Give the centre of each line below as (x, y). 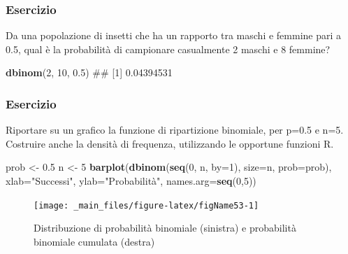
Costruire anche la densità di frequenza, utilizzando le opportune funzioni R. (170, 143)
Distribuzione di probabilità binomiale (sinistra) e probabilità (165, 228)
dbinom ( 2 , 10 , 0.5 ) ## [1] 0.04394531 (89, 72)
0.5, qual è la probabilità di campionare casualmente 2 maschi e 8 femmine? (168, 49)
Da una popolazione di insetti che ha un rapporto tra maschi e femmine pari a (174, 35)
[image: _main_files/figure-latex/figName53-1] (146, 205)
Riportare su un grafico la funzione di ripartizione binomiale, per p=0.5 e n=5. (175, 130)
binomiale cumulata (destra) (94, 241)
